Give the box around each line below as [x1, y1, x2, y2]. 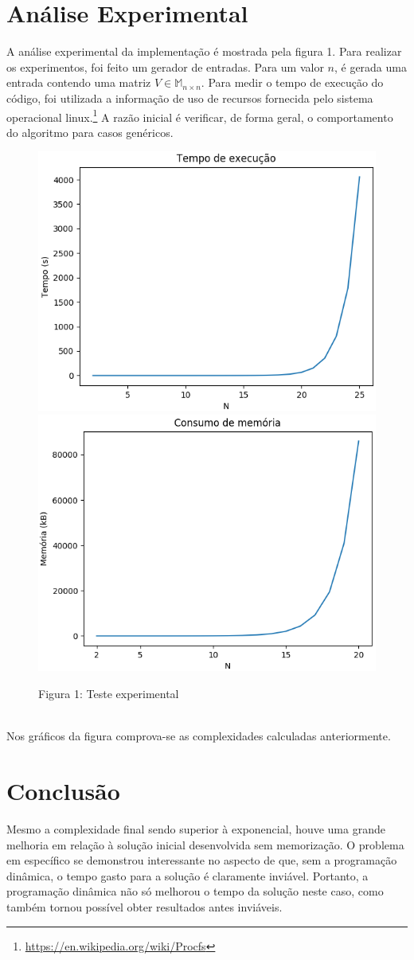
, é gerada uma [334, 58, 407, 75]
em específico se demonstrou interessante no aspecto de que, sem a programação [6, 852, 397, 868]
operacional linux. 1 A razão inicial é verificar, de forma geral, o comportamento [6, 106, 393, 125]
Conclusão [6, 775, 120, 807]
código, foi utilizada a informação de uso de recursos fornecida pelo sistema [6, 89, 373, 106]
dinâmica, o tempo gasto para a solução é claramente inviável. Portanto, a [6, 867, 369, 884]
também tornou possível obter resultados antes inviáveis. [6, 898, 283, 915]
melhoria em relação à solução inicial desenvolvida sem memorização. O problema [6, 836, 404, 853]
